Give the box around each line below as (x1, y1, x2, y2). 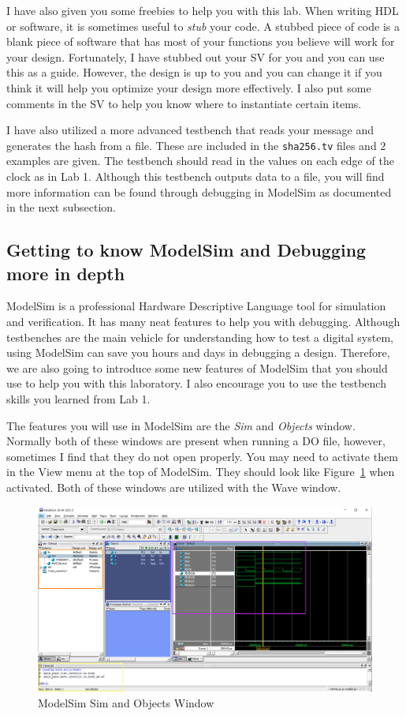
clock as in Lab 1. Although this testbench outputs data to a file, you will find (6, 168, 385, 184)
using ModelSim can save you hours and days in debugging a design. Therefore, (6, 344, 390, 361)
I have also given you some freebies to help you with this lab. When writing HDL (6, 2, 399, 18)
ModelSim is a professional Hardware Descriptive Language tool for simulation (6, 298, 386, 314)
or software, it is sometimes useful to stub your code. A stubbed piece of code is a (6, 17, 400, 34)
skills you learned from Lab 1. (6, 390, 151, 407)
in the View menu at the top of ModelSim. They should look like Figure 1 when (6, 463, 395, 480)
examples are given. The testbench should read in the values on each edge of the (6, 152, 394, 169)
